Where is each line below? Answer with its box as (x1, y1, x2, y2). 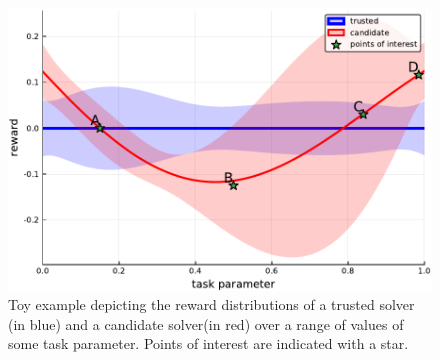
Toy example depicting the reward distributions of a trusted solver (8, 294, 415, 315)
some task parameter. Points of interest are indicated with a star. (8, 333, 409, 354)
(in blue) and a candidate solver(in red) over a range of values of (8, 313, 404, 334)
